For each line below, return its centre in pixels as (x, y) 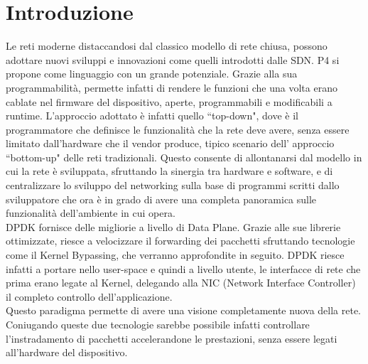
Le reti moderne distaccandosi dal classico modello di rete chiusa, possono (167, 46)
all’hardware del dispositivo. (67, 352)
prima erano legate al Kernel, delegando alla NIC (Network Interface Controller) (181, 283)
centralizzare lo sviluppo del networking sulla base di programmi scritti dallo (173, 185)
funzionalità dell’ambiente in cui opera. (91, 213)
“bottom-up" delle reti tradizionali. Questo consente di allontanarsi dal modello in (184, 157)
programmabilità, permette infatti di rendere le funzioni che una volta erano (172, 87)
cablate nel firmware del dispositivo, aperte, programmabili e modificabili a (169, 101)
